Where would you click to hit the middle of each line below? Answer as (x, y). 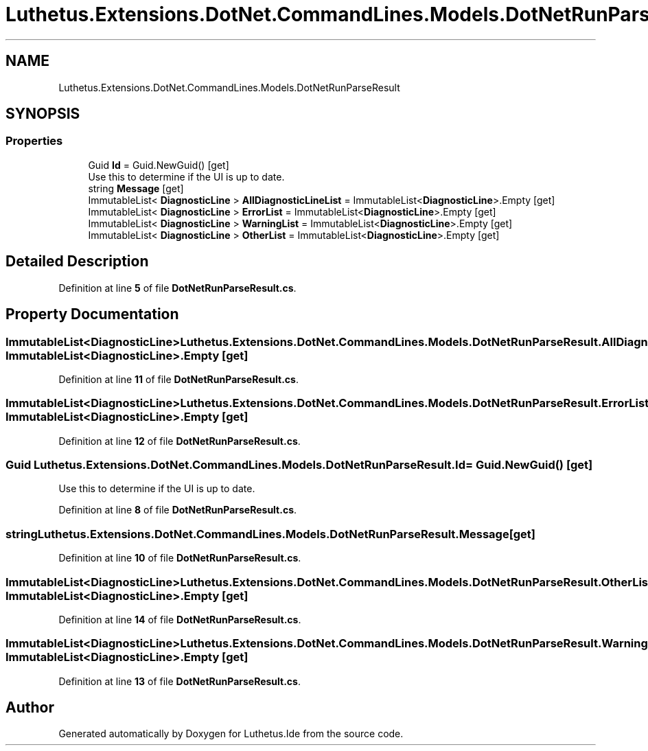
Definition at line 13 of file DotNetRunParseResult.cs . (180, 681)
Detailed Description (77, 262)
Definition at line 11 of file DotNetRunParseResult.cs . (178, 379)
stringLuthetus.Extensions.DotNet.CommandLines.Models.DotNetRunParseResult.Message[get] (271, 534)
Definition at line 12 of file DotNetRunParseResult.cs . (180, 441)
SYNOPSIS (43, 114)
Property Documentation (92, 314)
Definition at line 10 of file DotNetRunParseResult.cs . (180, 558)
